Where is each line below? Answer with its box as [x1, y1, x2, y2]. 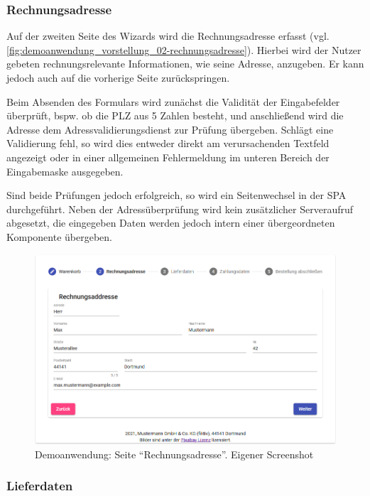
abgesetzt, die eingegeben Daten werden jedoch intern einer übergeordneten [6, 215, 335, 230]
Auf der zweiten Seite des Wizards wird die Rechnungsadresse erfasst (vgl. [6, 28, 330, 43]
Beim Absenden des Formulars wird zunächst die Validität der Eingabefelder [6, 94, 340, 109]
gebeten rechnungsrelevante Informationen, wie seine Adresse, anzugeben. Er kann [6, 56, 364, 71]
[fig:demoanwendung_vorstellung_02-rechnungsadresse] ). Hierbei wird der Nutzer [6, 42, 361, 57]
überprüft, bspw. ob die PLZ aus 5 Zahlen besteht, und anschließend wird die [6, 108, 344, 123]
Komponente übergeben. [6, 229, 113, 244]
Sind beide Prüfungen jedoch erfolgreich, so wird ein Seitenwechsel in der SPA [6, 188, 347, 203]
